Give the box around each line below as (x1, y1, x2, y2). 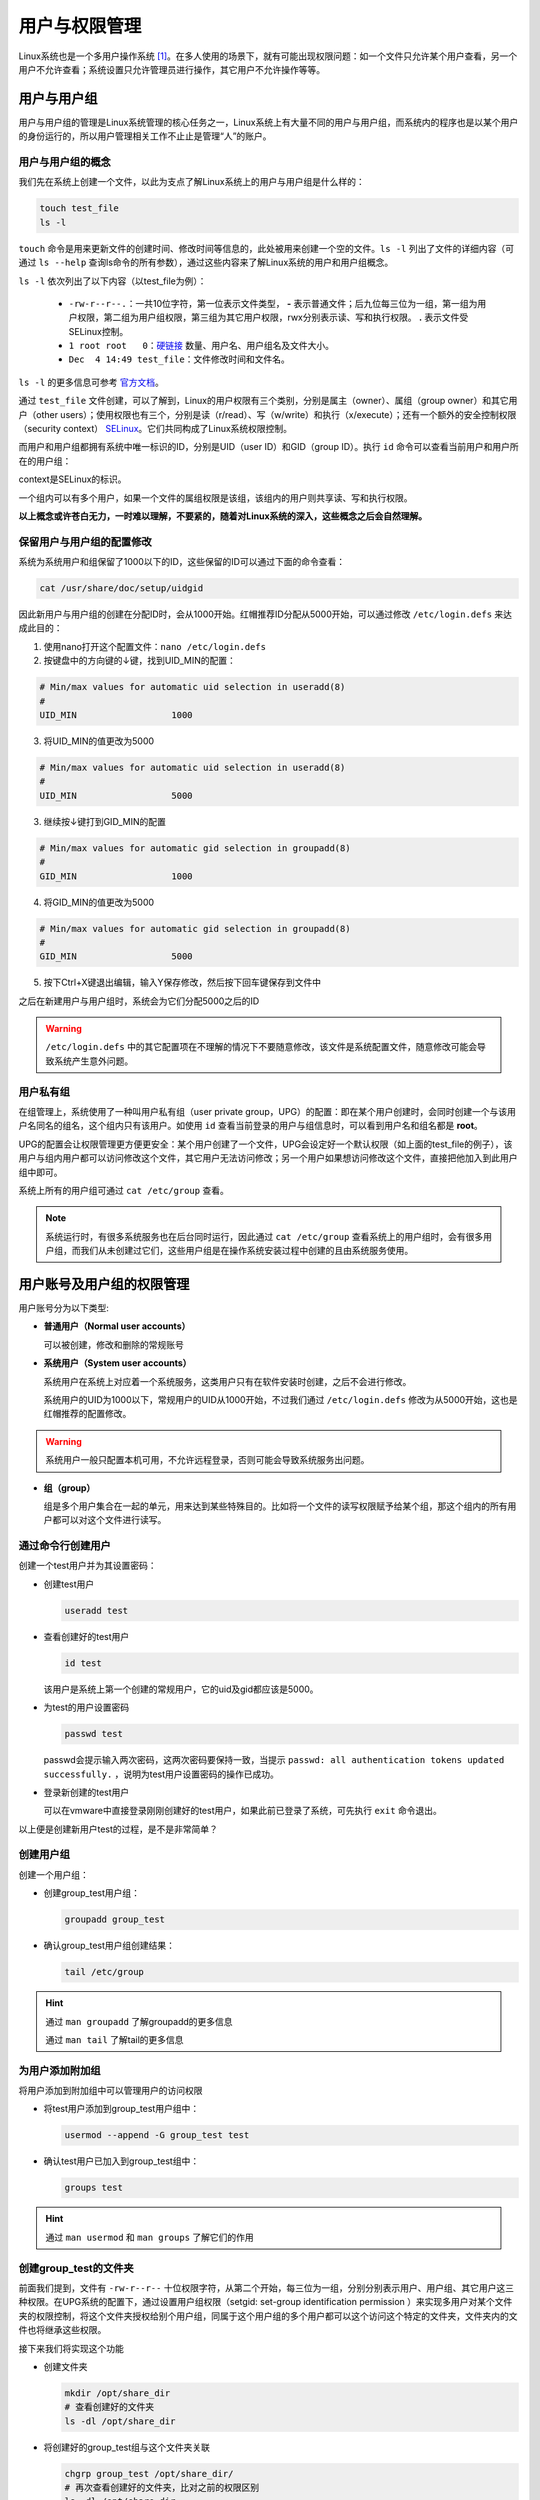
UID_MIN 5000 (39, 790, 194, 801)
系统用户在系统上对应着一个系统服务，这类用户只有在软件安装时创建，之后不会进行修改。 (43, 1375, 412, 1387)
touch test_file (39, 203, 120, 214)
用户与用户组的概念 (18, 155, 112, 169)
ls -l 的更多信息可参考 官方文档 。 (18, 376, 165, 388)
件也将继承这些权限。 (18, 2324, 107, 2336)
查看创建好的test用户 (43, 1630, 130, 1642)
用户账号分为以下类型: (18, 1302, 110, 1314)
